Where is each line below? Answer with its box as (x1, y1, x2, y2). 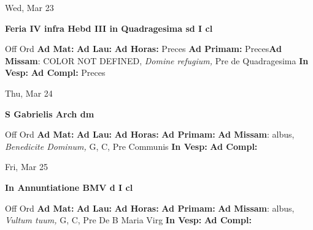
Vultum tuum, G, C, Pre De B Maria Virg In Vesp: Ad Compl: (5, 213, 252, 226)
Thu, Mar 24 (5, 86, 53, 99)
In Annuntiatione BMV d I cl (5, 180, 133, 193)
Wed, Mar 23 (5, 1, 54, 13)
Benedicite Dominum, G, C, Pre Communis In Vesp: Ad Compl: (5, 139, 258, 152)
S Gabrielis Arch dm (5, 107, 95, 120)
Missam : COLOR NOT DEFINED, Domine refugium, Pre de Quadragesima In (5, 54, 309, 67)
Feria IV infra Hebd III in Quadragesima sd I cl (5, 21, 213, 34)
